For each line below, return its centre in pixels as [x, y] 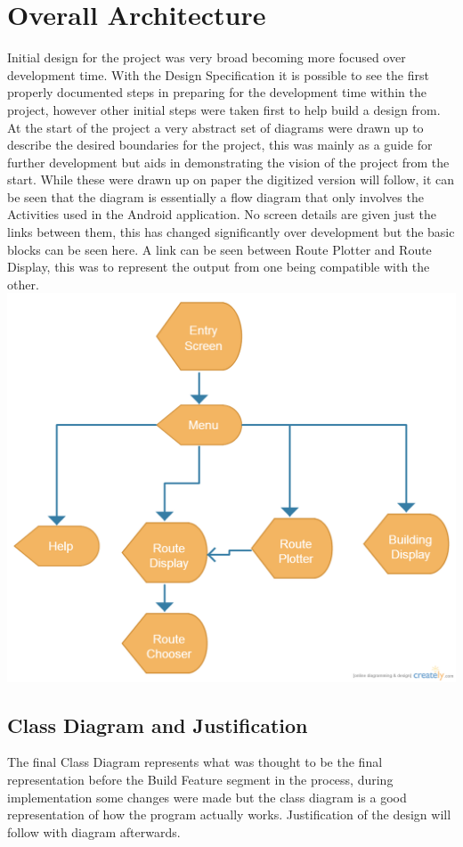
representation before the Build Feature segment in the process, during [200, 779]
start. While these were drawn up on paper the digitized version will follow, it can [231, 179]
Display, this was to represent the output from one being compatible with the [219, 267]
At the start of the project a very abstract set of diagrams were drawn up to [215, 127]
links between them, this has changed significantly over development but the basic [231, 232]
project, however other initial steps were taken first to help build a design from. [224, 109]
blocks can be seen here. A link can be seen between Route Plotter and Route [219, 249]
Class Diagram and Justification [158, 725]
